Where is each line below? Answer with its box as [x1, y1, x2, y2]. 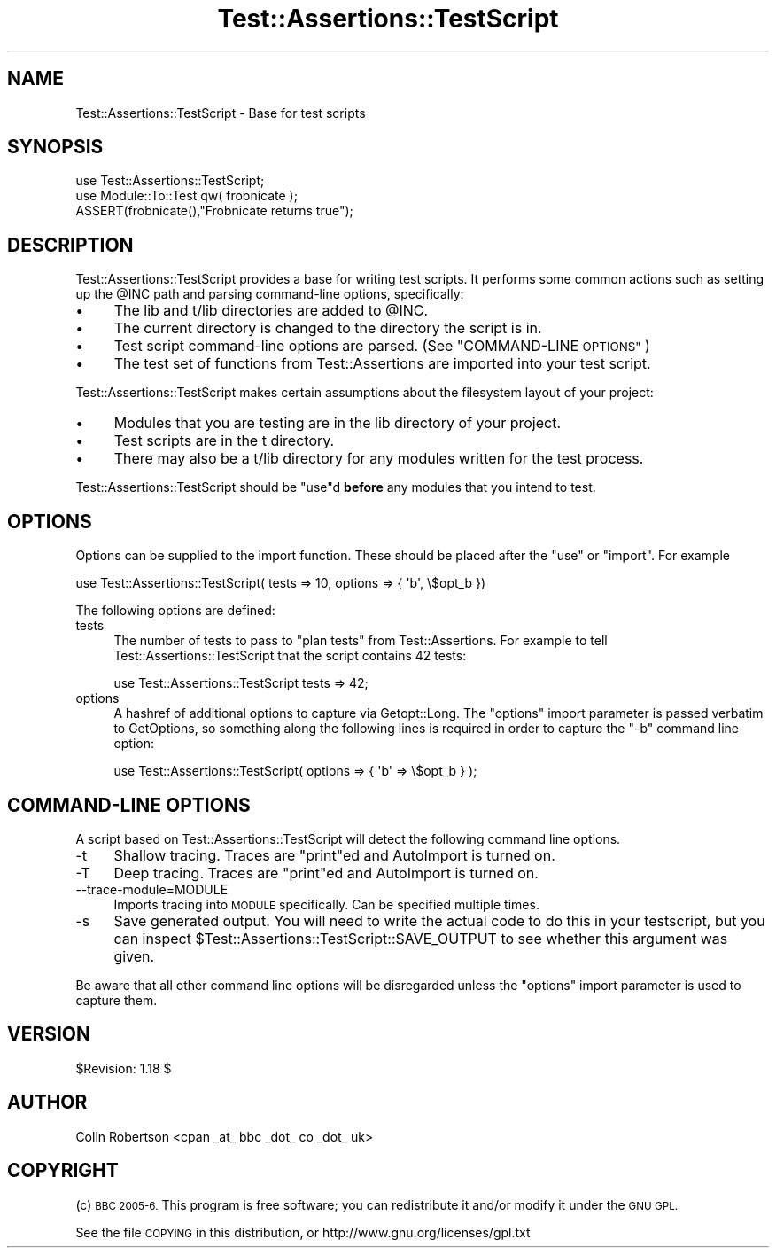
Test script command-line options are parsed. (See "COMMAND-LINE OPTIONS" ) [113, 337, 650, 355]
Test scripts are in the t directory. [113, 432, 335, 450]
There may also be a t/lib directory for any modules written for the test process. [113, 449, 644, 468]
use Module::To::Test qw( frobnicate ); [75, 188, 298, 204]
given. [113, 947, 155, 965]
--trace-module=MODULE [75, 881, 229, 897]
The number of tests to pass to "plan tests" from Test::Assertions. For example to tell [113, 633, 608, 649]
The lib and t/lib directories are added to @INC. [113, 301, 429, 320]
